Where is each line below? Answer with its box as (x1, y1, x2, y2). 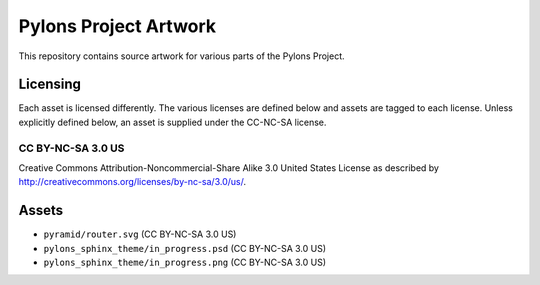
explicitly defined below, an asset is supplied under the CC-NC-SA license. (18, 116, 327, 128)
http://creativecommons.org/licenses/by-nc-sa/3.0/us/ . (18, 176, 247, 188)
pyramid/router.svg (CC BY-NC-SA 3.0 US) (43, 228, 237, 240)
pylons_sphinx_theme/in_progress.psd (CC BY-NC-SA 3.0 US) (43, 242, 327, 254)
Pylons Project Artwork (18, 15, 217, 37)
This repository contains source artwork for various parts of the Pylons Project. (18, 50, 345, 62)
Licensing (18, 76, 82, 93)
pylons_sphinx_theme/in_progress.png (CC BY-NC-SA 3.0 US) (43, 256, 327, 269)
